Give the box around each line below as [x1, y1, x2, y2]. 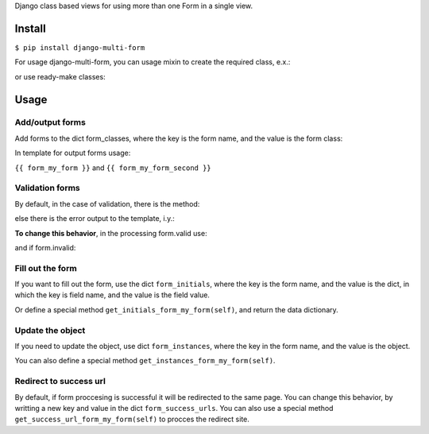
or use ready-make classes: [14, 72, 106, 81]
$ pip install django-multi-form [14, 43, 145, 52]
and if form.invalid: [14, 242, 76, 252]
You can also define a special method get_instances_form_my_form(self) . [14, 356, 276, 366]
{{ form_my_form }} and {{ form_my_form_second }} [14, 163, 212, 172]
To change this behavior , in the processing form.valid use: [14, 228, 207, 238]
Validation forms [14, 183, 81, 194]
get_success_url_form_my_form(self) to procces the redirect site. [14, 414, 250, 424]
